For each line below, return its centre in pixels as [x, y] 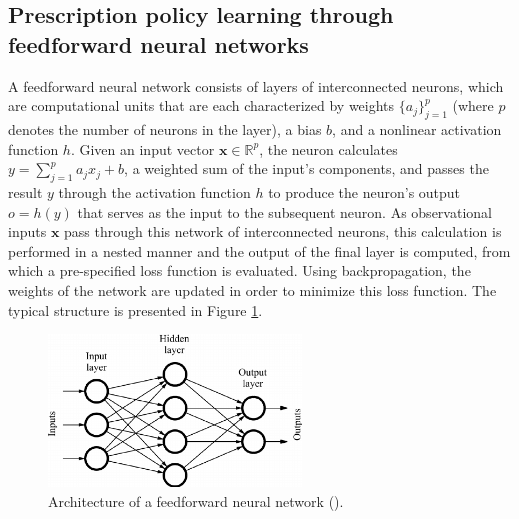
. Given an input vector [142, 148]
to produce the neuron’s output [364, 191]
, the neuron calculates [328, 148]
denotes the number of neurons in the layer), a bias [165, 128]
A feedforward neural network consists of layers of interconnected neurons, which [256, 85]
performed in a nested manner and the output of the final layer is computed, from [259, 250]
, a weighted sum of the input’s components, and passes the [306, 168]
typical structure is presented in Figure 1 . [135, 309]
